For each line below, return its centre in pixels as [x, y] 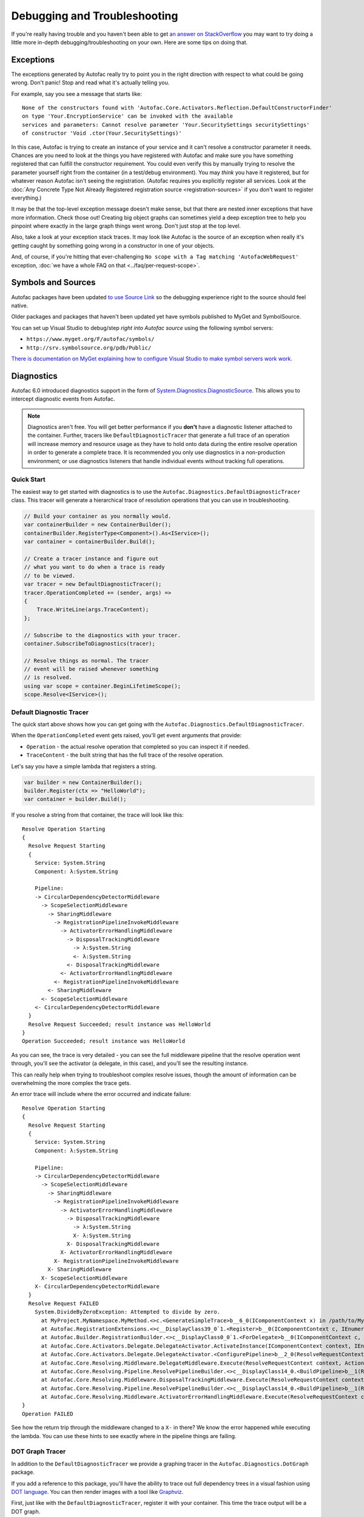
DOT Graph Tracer [39, 1451]
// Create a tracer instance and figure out [91, 559]
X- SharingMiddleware [80, 1269]
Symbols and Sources [53, 282]
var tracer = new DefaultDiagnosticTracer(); [93, 584]
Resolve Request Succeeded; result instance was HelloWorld [120, 1024]
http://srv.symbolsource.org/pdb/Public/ [89, 348]
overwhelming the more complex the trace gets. [71, 1083]
